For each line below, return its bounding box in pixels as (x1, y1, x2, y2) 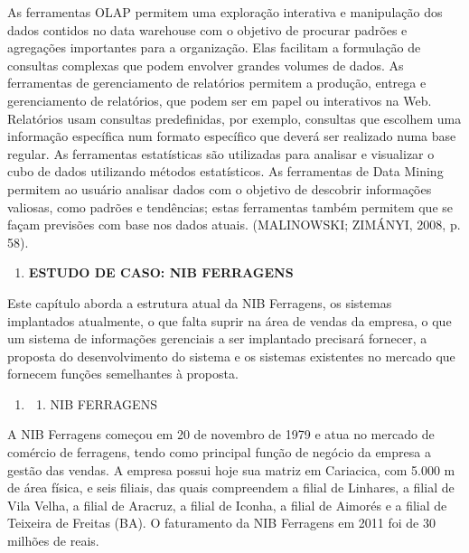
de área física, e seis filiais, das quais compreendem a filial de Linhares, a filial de (7, 478, 455, 497)
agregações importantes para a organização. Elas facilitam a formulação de (7, 38, 421, 57)
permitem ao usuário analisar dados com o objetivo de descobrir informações (7, 179, 432, 198)
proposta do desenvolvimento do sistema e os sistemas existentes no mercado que (7, 346, 455, 365)
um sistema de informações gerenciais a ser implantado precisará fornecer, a (7, 329, 427, 348)
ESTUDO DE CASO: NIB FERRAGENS (28, 263, 294, 282)
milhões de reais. (7, 531, 99, 550)
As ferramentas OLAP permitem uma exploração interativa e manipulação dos (7, 3, 443, 21)
